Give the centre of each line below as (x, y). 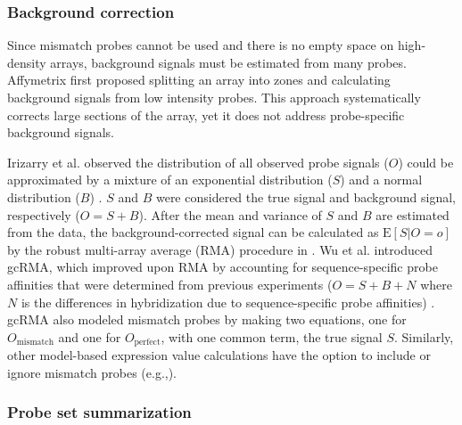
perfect (147, 343)
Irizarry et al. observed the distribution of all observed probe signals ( (198, 162)
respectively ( (44, 214)
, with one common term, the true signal (272, 336)
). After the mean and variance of (230, 214)
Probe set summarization (99, 412)
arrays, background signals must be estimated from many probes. (228, 62)
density (27, 62)
